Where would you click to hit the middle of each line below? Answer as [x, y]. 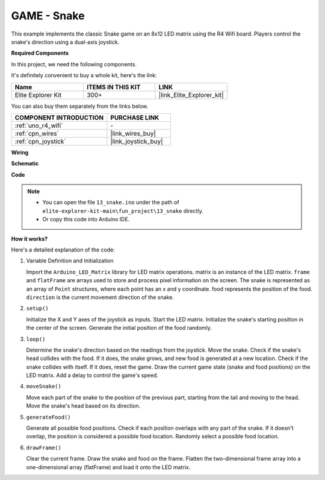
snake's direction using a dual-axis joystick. [65, 42]
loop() [36, 339]
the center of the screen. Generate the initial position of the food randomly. [119, 328]
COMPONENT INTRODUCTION [59, 118]
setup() [38, 308]
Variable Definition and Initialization [70, 261]
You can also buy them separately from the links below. [80, 106]
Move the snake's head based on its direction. [83, 406]
